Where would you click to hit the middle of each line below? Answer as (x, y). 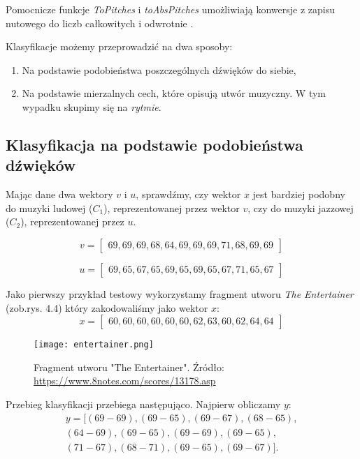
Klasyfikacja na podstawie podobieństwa (154, 144)
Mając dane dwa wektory (59, 194)
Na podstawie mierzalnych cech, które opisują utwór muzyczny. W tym (174, 93)
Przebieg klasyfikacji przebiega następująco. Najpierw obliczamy (143, 404)
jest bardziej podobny (299, 194)
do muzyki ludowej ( (49, 208)
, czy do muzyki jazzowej (301, 208)
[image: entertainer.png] (94, 345)
